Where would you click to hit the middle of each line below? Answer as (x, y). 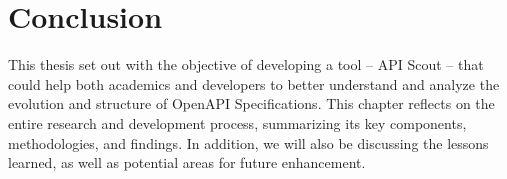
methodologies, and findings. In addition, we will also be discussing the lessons (248, 142)
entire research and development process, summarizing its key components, (237, 122)
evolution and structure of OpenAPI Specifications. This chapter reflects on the (251, 103)
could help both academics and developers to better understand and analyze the (254, 83)
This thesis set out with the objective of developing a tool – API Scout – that (246, 64)
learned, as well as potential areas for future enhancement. (187, 162)
